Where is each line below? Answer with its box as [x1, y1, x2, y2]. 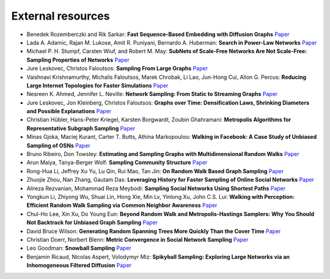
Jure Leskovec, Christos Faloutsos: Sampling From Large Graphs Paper [26, 65, 208, 72]
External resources [11, 9, 110, 23]
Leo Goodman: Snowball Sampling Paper [26, 245, 131, 252]
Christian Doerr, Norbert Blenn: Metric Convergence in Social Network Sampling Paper [26, 236, 249, 243]
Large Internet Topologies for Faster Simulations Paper [26, 81, 169, 89]
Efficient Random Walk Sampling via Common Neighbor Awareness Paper [26, 202, 218, 209]
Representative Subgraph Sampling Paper [26, 124, 136, 132]
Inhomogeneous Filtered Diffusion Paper [26, 262, 132, 269]
